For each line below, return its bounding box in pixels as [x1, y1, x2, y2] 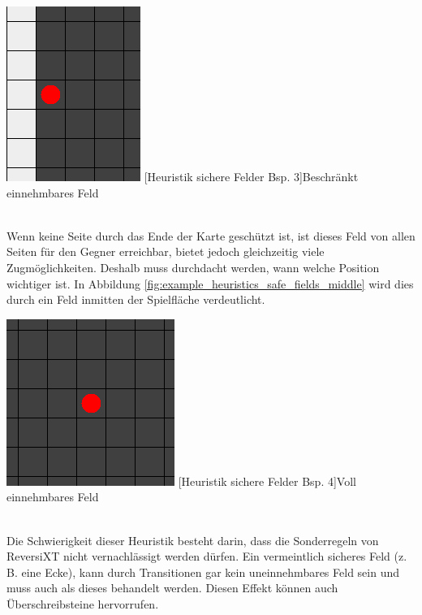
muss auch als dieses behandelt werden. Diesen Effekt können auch [6, 579, 338, 596]
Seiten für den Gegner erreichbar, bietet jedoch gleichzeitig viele [6, 243, 325, 260]
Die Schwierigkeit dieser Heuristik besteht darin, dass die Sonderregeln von [6, 531, 379, 548]
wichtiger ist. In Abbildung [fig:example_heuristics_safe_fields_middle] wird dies [6, 275, 414, 292]
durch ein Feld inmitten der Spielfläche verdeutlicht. [6, 291, 265, 308]
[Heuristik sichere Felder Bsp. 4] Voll [178, 472, 356, 489]
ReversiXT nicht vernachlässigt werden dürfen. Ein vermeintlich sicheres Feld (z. [6, 548, 407, 565]
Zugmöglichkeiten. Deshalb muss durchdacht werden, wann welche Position [6, 258, 380, 275]
